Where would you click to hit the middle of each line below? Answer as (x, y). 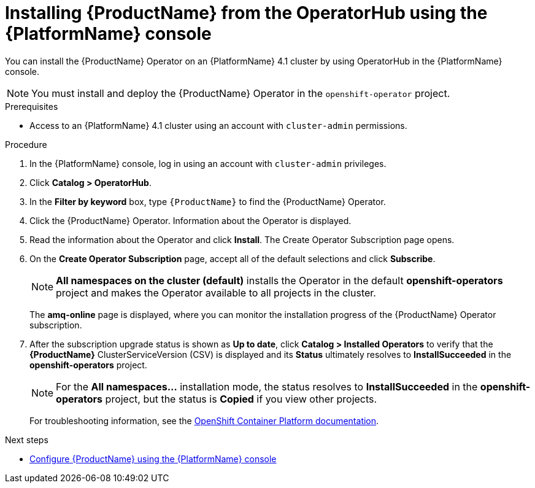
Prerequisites (32, 106)
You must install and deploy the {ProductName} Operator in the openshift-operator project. (241, 93)
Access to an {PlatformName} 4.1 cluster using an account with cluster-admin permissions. (218, 125)
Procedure (26, 144)
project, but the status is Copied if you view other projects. (241, 399)
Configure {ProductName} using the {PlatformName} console (153, 459)
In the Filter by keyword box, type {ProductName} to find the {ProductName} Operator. (208, 201)
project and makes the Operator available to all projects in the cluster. (216, 292)
